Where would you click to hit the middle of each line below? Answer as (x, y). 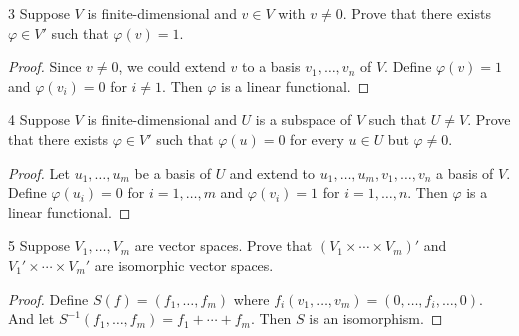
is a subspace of (303, 119)
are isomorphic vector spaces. (184, 264)
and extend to (272, 172)
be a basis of (172, 172)
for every (317, 138)
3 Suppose (39, 13)
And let (31, 318)
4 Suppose (39, 119)
